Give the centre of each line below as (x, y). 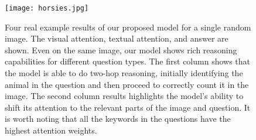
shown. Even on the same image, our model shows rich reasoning (121, 49)
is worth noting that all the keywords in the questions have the (118, 119)
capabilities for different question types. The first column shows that (128, 61)
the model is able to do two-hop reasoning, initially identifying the (124, 73)
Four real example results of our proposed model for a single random (128, 27)
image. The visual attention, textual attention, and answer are (117, 38)
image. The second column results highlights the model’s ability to (124, 96)
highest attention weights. (51, 130)
